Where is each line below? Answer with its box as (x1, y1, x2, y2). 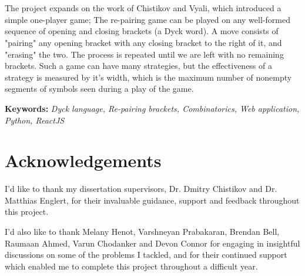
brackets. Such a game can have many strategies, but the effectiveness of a (5, 59, 272, 72)
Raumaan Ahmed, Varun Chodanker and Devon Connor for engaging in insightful (5, 237, 300, 249)
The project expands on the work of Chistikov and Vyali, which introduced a (5, 2, 281, 14)
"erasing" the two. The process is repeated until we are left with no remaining (5, 48, 284, 60)
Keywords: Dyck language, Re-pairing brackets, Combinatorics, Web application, (5, 102, 300, 114)
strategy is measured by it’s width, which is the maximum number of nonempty (5, 71, 292, 83)
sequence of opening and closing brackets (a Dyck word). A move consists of (5, 25, 279, 37)
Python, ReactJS (5, 114, 65, 126)
